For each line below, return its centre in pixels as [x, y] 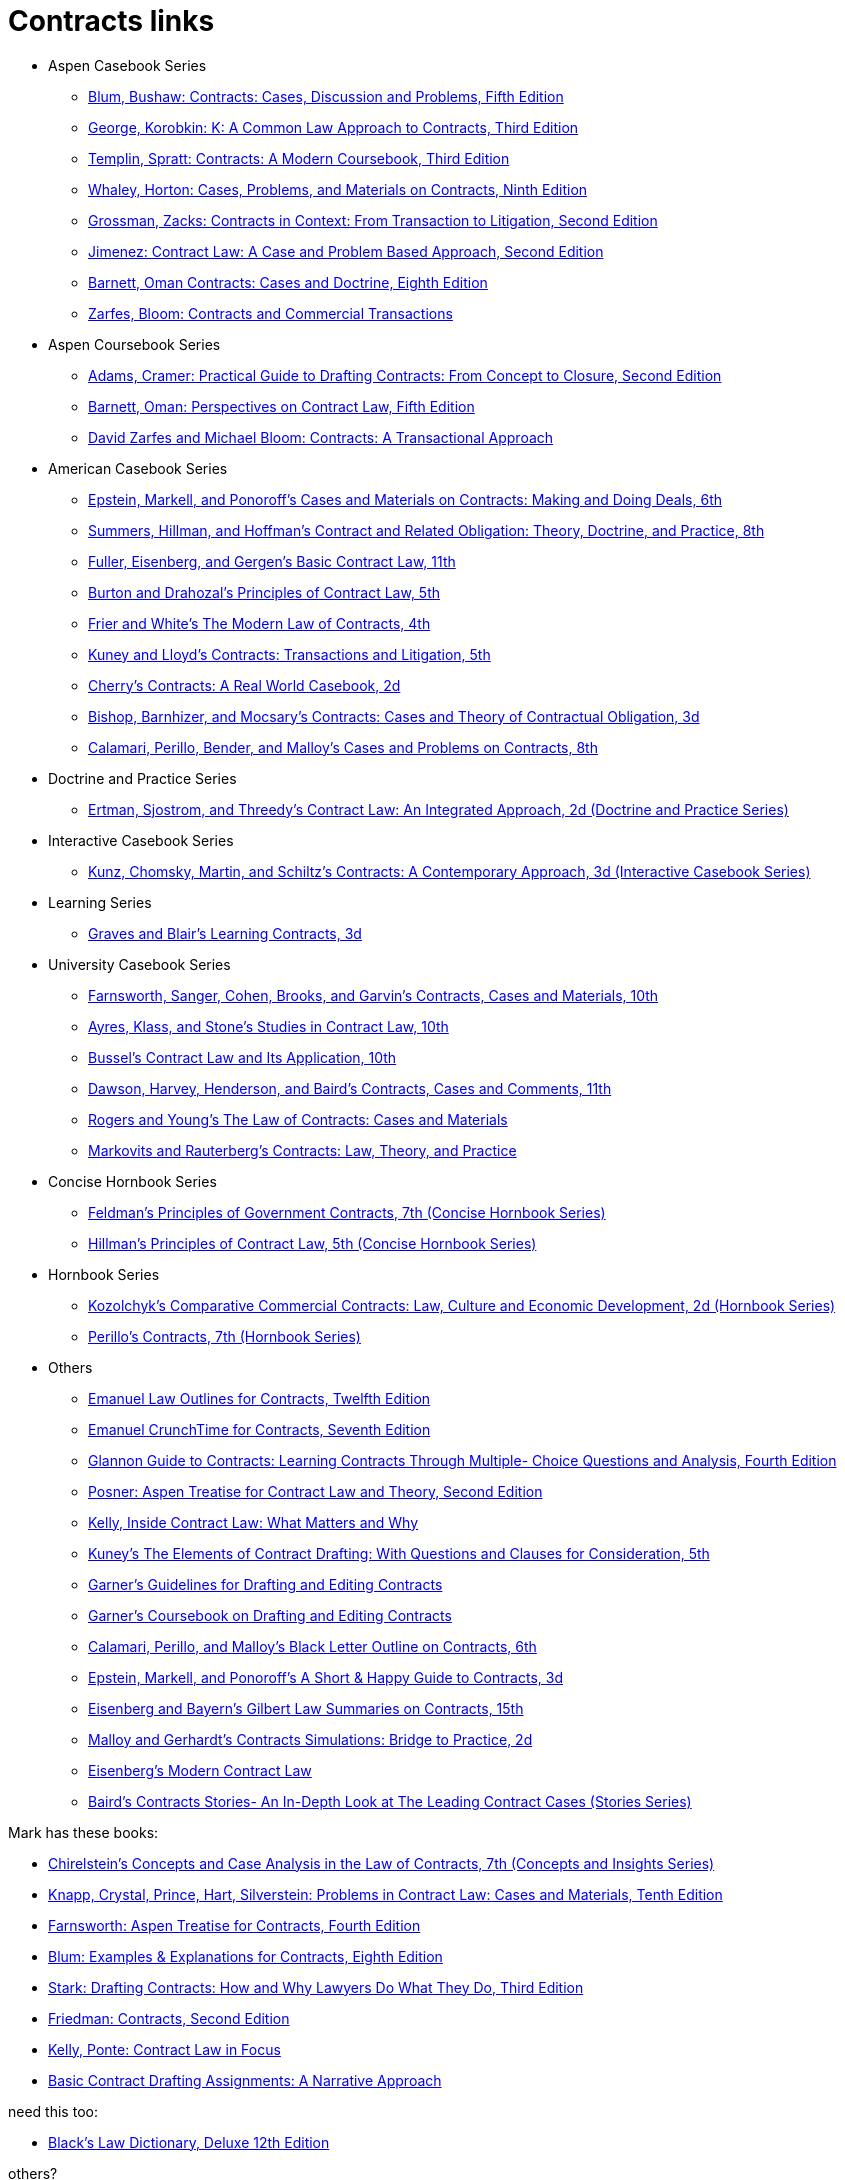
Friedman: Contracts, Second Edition [169, 2018]
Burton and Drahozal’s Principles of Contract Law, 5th [264, 592]
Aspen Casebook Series [127, 65]
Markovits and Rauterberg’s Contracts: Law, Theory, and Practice [302, 1150]
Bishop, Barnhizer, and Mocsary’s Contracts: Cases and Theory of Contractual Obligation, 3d [394, 716]
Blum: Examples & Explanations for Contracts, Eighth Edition [245, 1956]
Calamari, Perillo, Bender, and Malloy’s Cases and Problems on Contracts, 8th [343, 747]
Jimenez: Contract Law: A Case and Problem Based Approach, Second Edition [346, 251]
